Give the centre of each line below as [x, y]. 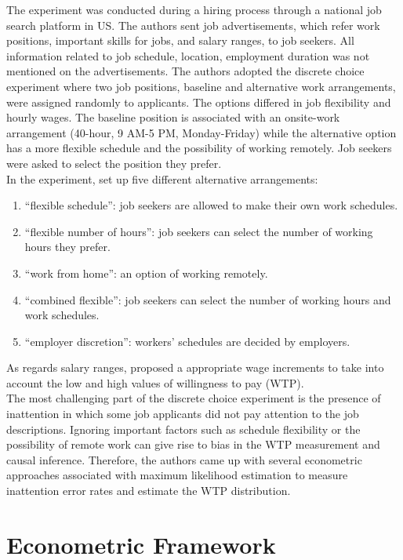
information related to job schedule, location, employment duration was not [188, 55]
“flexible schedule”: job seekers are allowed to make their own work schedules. [211, 205]
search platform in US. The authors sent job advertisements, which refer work [193, 25]
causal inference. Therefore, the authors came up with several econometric [184, 459]
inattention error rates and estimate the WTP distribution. [149, 491]
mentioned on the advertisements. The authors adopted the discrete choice [185, 71]
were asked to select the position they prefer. [114, 163]
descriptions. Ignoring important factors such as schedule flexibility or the [183, 429]
